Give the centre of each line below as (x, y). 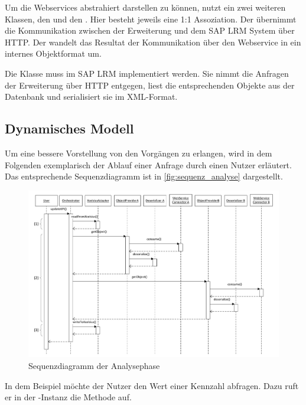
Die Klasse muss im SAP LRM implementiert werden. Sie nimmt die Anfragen (147, 73)
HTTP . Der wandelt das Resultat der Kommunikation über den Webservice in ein (153, 42)
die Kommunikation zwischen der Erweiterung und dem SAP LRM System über (150, 30)
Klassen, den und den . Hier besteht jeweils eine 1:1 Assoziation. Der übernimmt (151, 19)
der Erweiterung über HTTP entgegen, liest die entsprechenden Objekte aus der (150, 85)
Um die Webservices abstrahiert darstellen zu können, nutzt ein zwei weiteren (145, 7)
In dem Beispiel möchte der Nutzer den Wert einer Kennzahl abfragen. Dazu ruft (152, 385)
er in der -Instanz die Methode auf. (68, 397)
